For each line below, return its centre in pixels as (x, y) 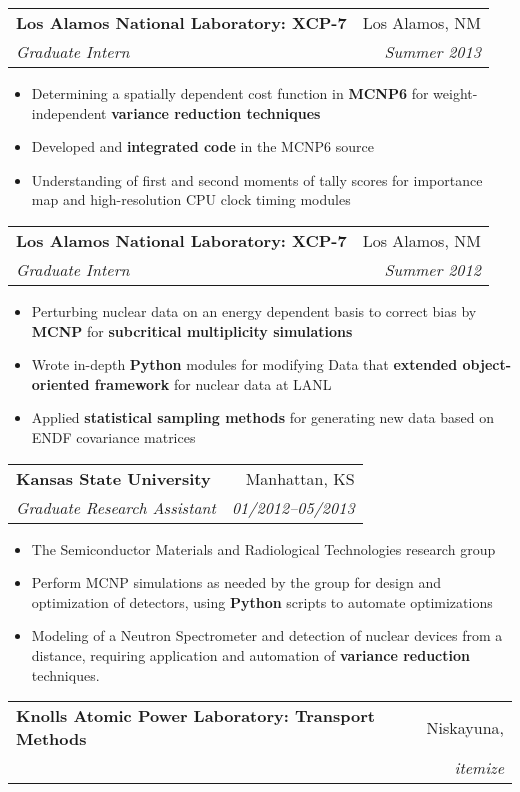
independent (69, 112)
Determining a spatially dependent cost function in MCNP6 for (230, 93)
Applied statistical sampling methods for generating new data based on (262, 417)
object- (487, 364)
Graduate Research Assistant (116, 507)
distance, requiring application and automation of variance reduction (250, 654)
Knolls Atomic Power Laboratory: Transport (195, 716)
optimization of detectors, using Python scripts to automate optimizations (262, 601)
